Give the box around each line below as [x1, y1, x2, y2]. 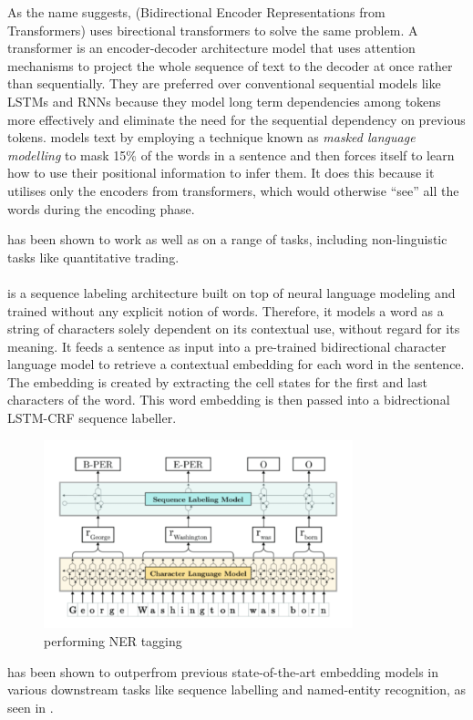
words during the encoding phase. [7, 199, 195, 218]
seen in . [7, 697, 54, 716]
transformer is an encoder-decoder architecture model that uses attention [7, 38, 416, 57]
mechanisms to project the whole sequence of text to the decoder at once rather [7, 56, 453, 75]
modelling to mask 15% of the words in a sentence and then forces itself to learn [7, 145, 455, 164]
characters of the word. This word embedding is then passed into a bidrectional [7, 390, 450, 409]
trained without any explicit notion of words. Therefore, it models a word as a [7, 301, 444, 320]
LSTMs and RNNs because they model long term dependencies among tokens [7, 91, 441, 110]
